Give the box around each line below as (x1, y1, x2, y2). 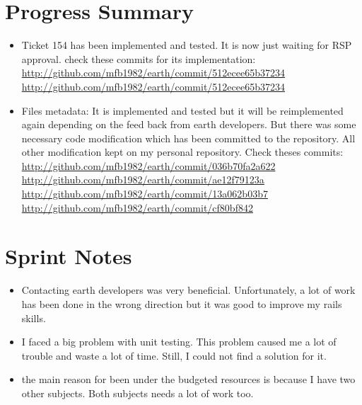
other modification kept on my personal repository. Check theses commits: (21, 144, 344, 159)
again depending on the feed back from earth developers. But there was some (21, 117, 356, 132)
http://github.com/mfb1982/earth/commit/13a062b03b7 (21, 186, 268, 201)
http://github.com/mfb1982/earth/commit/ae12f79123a (21, 172, 264, 187)
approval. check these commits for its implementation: (21, 51, 256, 66)
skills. (21, 310, 46, 325)
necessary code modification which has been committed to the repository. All (21, 130, 356, 145)
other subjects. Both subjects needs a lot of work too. (21, 385, 254, 400)
